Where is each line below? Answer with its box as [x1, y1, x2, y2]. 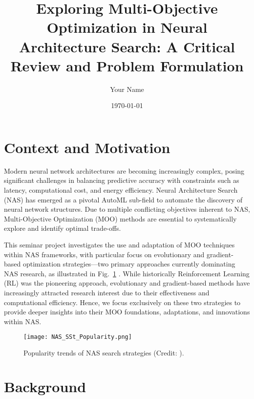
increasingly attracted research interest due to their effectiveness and [4, 287, 210, 297]
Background [4, 376, 86, 396]
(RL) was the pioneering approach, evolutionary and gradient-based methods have [4, 278, 250, 288]
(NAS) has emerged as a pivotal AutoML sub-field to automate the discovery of [4, 194, 243, 204]
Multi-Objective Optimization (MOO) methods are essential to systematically [4, 213, 237, 223]
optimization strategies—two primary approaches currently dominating [22, 259, 235, 269]
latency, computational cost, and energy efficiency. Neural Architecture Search [4, 185, 238, 195]
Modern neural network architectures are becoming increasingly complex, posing [4, 165, 245, 176]
